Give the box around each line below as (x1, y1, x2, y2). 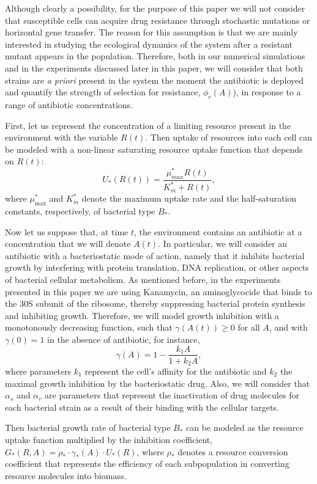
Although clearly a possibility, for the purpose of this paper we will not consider (5, 2, 305, 14)
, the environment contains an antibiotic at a (134, 225, 302, 238)
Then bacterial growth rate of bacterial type (5, 421, 171, 434)
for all (237, 321, 260, 334)
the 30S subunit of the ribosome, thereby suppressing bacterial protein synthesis (5, 297, 305, 310)
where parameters (5, 365, 72, 378)
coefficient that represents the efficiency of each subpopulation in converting (5, 457, 289, 470)
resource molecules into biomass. (5, 469, 127, 482)
